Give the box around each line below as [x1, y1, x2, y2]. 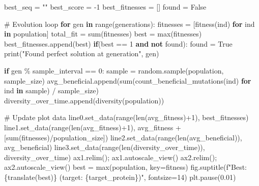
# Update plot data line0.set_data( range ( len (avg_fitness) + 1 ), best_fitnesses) [4, 112, 249, 123]
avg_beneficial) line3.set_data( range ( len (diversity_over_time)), [4, 142, 205, 153]
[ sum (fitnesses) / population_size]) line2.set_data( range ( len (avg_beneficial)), [4, 132, 242, 142]
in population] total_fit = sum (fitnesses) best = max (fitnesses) [4, 28, 202, 39]
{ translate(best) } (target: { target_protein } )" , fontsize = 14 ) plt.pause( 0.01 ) [4, 171, 236, 182]
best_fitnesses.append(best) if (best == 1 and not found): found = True [4, 38, 233, 49]
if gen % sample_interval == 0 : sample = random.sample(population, [4, 65, 224, 76]
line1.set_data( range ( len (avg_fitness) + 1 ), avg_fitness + [4, 122, 181, 132]
